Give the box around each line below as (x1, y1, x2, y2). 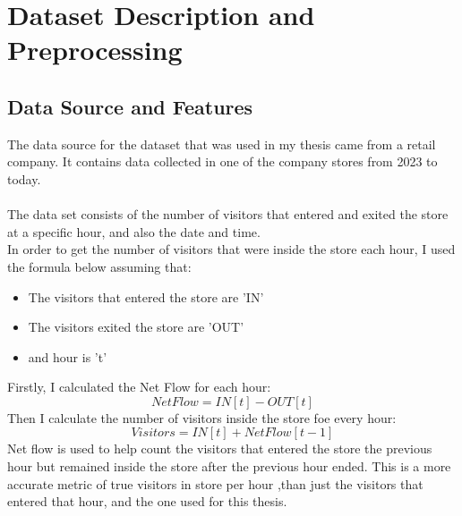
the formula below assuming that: (7, 257, 192, 275)
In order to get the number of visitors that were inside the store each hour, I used (7, 240, 456, 258)
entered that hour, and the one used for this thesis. (7, 492, 287, 511)
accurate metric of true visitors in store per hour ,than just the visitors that (7, 474, 423, 493)
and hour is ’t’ (28, 347, 107, 366)
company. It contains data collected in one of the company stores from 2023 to (7, 152, 438, 171)
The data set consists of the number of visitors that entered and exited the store (7, 205, 449, 224)
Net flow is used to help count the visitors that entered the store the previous (7, 439, 432, 458)
